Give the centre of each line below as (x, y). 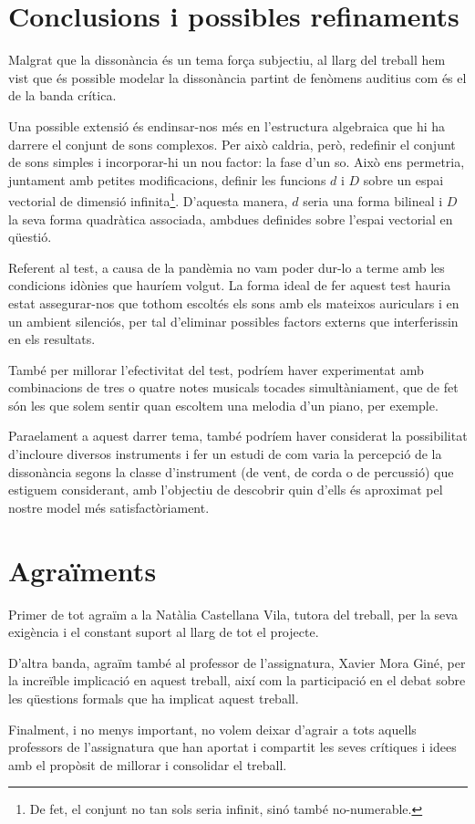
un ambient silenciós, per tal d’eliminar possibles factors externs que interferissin (233, 321)
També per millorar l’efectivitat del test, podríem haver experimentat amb (216, 369)
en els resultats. (52, 339)
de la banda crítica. (62, 95)
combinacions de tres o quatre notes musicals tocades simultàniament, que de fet (233, 387)
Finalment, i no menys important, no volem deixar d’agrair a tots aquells (212, 729)
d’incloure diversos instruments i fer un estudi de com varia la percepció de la (225, 454)
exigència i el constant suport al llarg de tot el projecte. (164, 632)
